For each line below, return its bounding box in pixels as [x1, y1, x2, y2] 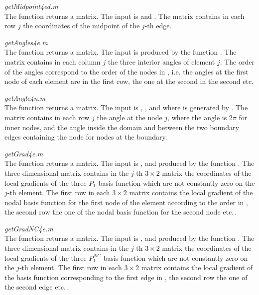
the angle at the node [97, 112, 162, 122]
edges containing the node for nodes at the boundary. [4, 132, 167, 142]
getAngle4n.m [4, 92, 46, 103]
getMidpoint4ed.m [4, 1, 58, 11]
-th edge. [144, 20, 172, 31]
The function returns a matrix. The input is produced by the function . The [4, 47, 237, 57]
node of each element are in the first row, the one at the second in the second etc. [4, 76, 254, 86]
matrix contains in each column [4, 56, 101, 67]
